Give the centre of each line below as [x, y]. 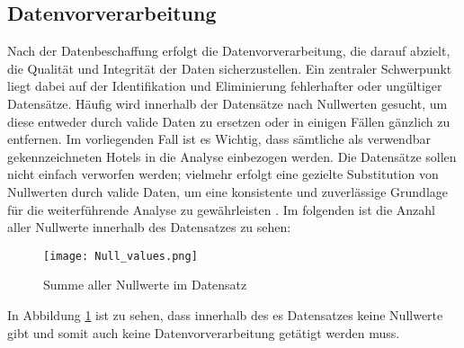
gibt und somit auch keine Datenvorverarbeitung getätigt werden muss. [204, 332]
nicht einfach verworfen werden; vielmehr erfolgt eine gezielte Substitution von [223, 174]
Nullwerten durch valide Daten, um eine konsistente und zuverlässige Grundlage [228, 191]
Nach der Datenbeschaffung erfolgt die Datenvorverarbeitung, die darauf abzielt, [229, 51]
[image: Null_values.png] [120, 256]
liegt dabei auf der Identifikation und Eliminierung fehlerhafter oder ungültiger [225, 86]
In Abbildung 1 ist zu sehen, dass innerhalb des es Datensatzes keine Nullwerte [225, 314]
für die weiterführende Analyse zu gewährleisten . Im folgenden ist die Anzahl [222, 209]
